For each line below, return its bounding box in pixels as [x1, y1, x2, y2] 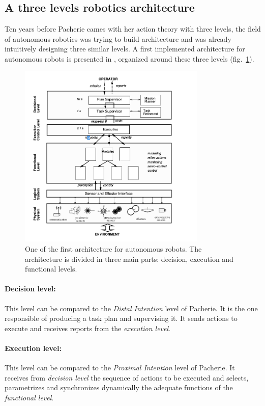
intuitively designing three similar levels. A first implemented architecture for [5, 43, 245, 54]
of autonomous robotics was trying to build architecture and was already [5, 33, 231, 44]
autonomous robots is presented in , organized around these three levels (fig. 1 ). [5, 53, 254, 64]
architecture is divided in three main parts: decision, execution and [25, 253, 233, 264]
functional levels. [25, 263, 77, 274]
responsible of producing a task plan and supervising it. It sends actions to [5, 313, 238, 323]
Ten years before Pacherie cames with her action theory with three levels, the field [5, 23, 261, 34]
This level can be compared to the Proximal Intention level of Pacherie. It [5, 362, 235, 373]
